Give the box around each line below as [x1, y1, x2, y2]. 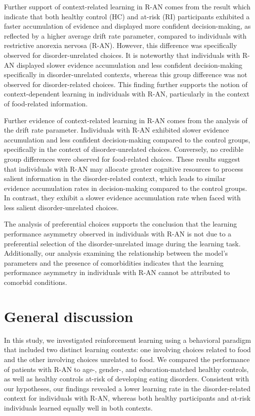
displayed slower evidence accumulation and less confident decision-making [16, 59, 243, 70]
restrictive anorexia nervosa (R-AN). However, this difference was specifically [4, 40, 237, 50]
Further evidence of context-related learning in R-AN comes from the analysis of [4, 115, 248, 125]
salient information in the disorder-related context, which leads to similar [4, 173, 226, 184]
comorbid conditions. [4, 277, 67, 287]
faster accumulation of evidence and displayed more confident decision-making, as [4, 21, 251, 31]
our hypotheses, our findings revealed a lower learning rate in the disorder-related [4, 383, 251, 393]
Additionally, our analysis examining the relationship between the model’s [4, 248, 228, 258]
